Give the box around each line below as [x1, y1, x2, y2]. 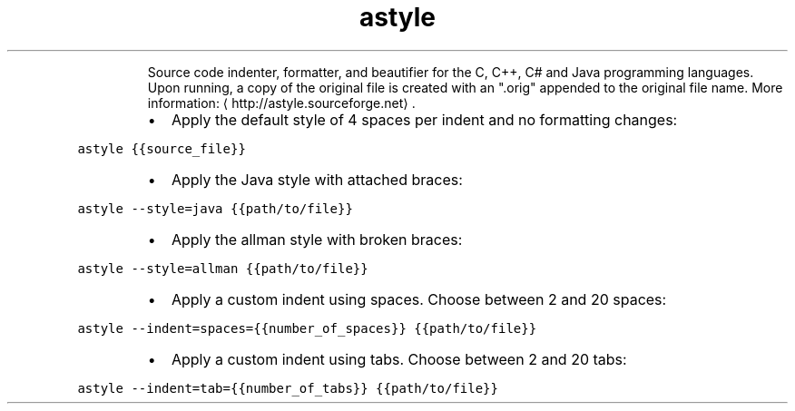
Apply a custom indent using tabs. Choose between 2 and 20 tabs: [171, 349, 627, 368]
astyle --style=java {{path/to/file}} [77, 201, 353, 216]
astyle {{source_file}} [77, 141, 246, 156]
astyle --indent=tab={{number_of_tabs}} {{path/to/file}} [77, 380, 498, 396]
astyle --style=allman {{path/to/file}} [77, 260, 368, 276]
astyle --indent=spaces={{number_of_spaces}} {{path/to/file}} [77, 320, 537, 336]
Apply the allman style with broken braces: [171, 230, 463, 249]
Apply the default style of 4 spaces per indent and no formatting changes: [171, 110, 678, 129]
